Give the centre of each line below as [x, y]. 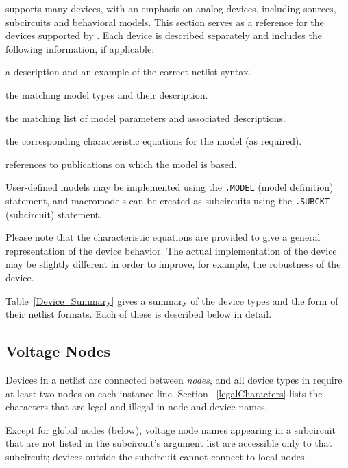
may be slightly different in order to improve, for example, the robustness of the [173, 264]
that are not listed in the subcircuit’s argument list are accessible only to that [169, 443]
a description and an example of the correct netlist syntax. [128, 72]
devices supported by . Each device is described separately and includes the [164, 35]
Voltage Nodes [58, 351]
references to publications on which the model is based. [121, 164]
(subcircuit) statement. [54, 214]
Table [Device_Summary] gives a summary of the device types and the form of [172, 300]
